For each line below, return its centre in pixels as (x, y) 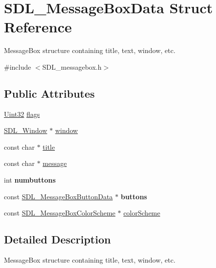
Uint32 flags (22, 114)
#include (18, 67)
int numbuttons (30, 180)
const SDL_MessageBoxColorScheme (60, 213)
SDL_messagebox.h (72, 67)
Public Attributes (49, 93)
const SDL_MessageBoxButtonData (59, 196)
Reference (38, 27)
